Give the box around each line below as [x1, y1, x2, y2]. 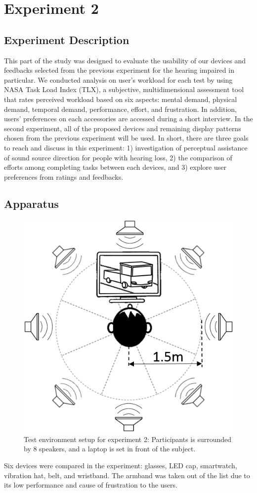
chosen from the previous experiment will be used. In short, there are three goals [4, 133, 249, 143]
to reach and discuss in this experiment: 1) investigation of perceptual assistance [4, 142, 248, 152]
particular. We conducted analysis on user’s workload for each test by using [4, 74, 233, 85]
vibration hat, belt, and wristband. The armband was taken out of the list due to [4, 470, 250, 480]
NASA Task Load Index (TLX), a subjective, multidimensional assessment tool [4, 84, 244, 95]
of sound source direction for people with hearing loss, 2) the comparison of [4, 152, 232, 162]
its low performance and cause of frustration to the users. [4, 480, 177, 490]
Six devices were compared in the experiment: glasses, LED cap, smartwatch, [4, 460, 237, 470]
